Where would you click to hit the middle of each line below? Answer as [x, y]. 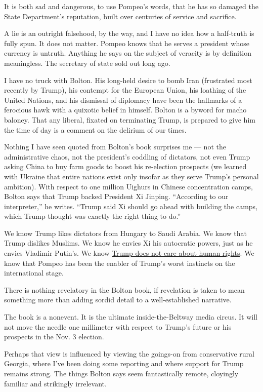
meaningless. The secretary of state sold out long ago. [87, 63]
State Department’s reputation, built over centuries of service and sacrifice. [120, 16]
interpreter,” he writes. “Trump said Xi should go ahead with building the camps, [131, 206]
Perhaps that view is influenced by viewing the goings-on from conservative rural [129, 353]
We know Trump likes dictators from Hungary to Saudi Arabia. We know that [125, 233]
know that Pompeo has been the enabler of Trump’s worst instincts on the [120, 263]
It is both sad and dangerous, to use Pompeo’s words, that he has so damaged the [131, 6]
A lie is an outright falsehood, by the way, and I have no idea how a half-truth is [129, 33]
